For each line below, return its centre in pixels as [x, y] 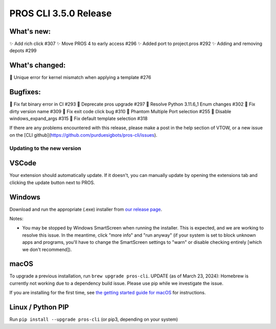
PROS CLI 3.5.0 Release [61, 13]
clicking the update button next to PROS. [52, 182]
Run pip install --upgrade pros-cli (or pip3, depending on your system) [94, 319]
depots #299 [23, 50]
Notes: [16, 218]
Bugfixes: [25, 92]
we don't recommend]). [47, 249]
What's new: [30, 31]
